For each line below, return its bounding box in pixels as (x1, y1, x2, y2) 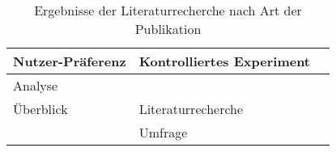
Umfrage (138, 123, 188, 141)
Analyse (13, 76, 58, 95)
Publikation (134, 19, 202, 38)
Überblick (13, 99, 68, 118)
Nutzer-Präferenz (13, 52, 126, 70)
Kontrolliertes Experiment (138, 52, 311, 70)
